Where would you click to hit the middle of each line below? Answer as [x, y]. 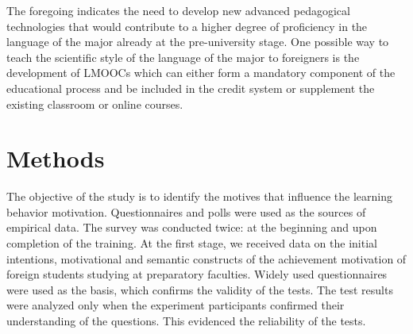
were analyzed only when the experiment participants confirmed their [176, 305]
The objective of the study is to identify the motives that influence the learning [199, 196]
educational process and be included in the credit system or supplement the [191, 88]
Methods [56, 158]
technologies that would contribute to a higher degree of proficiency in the [187, 26]
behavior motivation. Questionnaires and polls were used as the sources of [186, 211]
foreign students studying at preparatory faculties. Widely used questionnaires [197, 274]
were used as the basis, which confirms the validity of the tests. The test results [200, 289]
